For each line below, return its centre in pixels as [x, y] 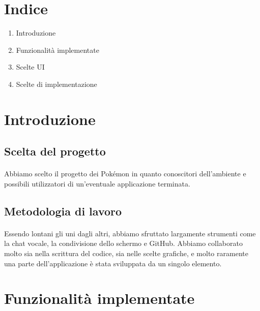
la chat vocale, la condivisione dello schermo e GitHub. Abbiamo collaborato [123, 243]
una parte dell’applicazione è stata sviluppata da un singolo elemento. [113, 263]
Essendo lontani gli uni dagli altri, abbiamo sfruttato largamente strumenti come [130, 233]
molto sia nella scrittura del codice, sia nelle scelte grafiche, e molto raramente [126, 253]
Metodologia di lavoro [63, 211]
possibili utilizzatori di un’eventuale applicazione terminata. [97, 183]
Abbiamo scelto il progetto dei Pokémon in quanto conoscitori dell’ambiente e [125, 174]
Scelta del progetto [55, 151]
